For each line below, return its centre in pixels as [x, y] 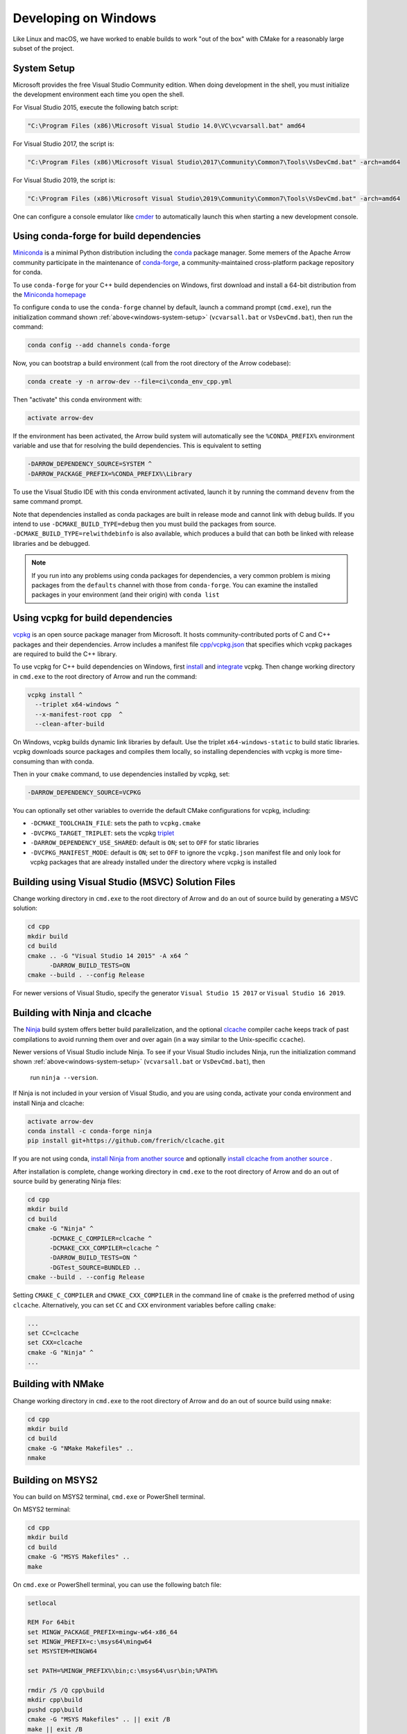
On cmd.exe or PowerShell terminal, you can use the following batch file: [117, 1584]
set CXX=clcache [55, 1343]
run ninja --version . [64, 1077]
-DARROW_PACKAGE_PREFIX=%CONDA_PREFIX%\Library [110, 474]
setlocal [42, 1603]
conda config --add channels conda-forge [99, 345]
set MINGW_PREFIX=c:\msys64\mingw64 [90, 1642]
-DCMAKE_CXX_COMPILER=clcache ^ [104, 1248]
